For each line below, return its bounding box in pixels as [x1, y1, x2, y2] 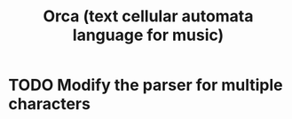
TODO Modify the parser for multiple [8, 75, 283, 95]
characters [8, 94, 91, 115]
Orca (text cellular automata [43, 6, 254, 27]
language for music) [72, 25, 225, 45]
